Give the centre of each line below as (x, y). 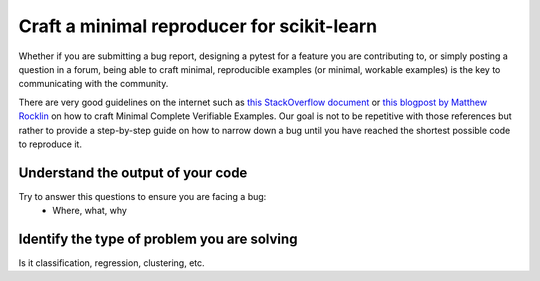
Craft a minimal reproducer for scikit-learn (198, 26)
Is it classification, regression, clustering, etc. (111, 263)
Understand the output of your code (133, 172)
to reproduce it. (50, 144)
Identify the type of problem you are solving (158, 239)
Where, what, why (89, 211)
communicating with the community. (93, 84)
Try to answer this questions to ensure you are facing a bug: (142, 196)
